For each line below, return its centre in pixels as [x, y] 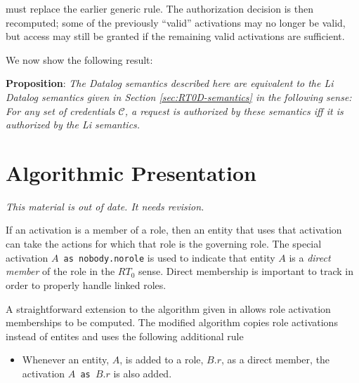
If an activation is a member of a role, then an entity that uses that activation [174, 230]
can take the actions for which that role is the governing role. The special [164, 244]
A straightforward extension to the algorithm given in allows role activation [168, 308]
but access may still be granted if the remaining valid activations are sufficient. [175, 36]
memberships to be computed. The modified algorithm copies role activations [172, 322]
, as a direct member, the [275, 360]
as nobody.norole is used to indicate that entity [169, 257]
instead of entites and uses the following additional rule [125, 336]
